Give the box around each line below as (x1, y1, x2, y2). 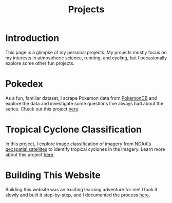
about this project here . (5, 151, 55, 157)
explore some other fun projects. (5, 60, 74, 66)
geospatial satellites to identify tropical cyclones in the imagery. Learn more (5, 146, 165, 152)
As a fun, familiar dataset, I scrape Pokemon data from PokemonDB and (5, 95, 157, 101)
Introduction (5, 32, 60, 44)
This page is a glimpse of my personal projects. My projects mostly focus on (5, 49, 167, 55)
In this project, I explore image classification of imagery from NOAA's (5, 141, 151, 147)
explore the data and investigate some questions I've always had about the (5, 100, 164, 106)
